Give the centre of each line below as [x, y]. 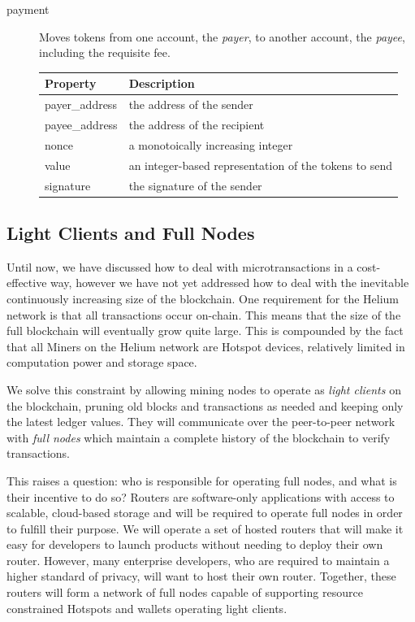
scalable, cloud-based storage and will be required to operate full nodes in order [205, 513]
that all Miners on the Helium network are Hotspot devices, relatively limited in [206, 346]
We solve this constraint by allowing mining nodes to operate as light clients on [204, 389]
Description [162, 83]
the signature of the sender [195, 185]
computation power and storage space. [102, 362]
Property [71, 83]
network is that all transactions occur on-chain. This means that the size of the [204, 314]
